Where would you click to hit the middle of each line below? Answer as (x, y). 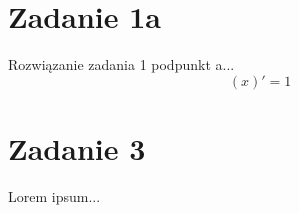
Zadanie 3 (77, 147)
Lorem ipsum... (54, 195)
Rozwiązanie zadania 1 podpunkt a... (121, 64)
